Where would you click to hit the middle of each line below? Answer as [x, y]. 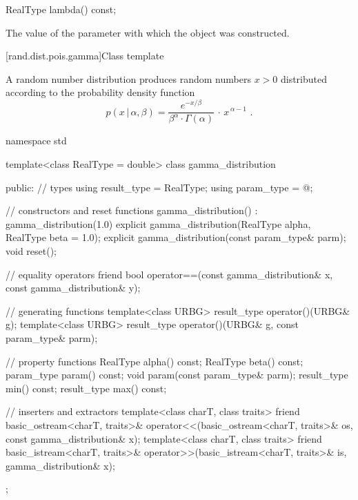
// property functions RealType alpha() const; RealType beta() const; [155, 361]
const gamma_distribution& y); [73, 288]
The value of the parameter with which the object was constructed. [148, 32]
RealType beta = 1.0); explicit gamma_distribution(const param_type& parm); [176, 237]
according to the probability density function [100, 92]
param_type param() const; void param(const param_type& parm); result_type [177, 375]
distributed [304, 78]
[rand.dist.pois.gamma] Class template [85, 56]
